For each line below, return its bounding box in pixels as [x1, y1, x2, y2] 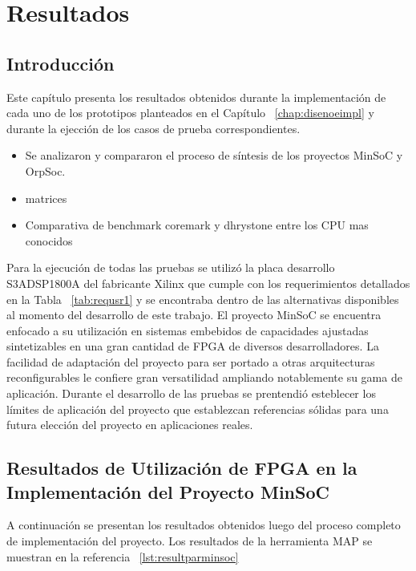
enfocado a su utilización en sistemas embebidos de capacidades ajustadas [6, 322, 369, 338]
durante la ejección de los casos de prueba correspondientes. [6, 119, 301, 136]
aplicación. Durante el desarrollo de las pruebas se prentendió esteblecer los [6, 385, 376, 402]
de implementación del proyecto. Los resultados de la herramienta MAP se [6, 533, 373, 549]
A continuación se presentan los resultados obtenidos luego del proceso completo [6, 516, 401, 533]
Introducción [6, 51, 115, 75]
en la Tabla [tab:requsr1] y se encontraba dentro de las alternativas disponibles [6, 290, 399, 307]
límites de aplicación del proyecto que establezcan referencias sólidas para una [6, 400, 389, 417]
